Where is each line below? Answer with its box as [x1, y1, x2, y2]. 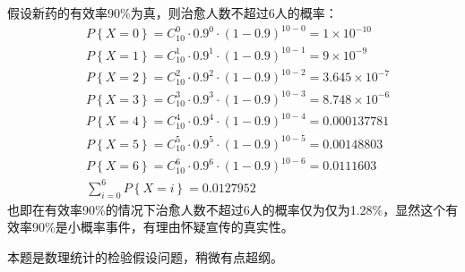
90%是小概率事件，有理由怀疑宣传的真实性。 [31, 217, 294, 236]
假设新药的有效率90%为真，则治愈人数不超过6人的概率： [7, 4, 338, 21]
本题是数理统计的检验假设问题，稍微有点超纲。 [7, 247, 283, 266]
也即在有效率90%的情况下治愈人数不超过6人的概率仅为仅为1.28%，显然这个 [7, 200, 446, 218]
